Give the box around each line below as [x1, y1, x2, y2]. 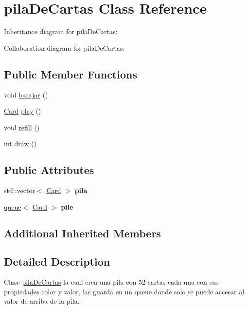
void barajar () [4, 89, 48, 99]
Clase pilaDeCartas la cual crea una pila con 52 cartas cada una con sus [4, 277, 219, 287]
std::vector [4, 185, 35, 195]
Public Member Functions [4, 66, 137, 81]
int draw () [4, 138, 36, 149]
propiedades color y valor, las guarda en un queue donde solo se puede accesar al [4, 286, 245, 296]
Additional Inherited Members [4, 225, 161, 240]
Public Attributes [4, 162, 94, 177]
